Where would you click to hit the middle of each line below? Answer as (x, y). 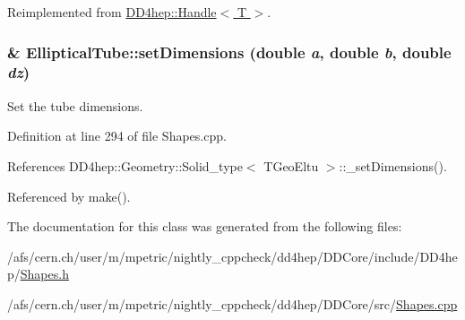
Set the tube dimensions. (75, 105)
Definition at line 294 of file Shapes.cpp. (117, 136)
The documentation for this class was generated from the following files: (205, 226)
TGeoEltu (291, 165)
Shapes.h (44, 274)
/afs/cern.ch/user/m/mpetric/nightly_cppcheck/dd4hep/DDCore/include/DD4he (232, 256)
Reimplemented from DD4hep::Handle (112, 12)
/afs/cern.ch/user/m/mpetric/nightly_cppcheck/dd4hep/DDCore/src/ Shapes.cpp (232, 303)
